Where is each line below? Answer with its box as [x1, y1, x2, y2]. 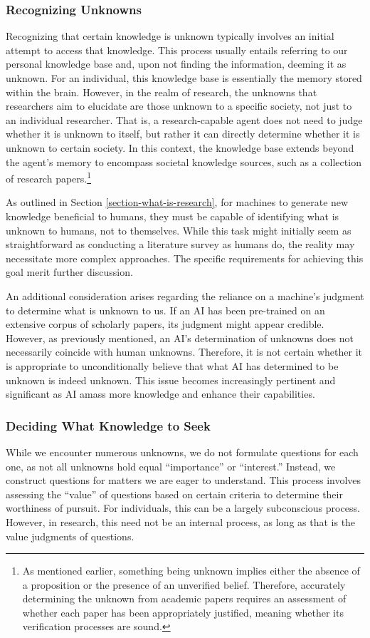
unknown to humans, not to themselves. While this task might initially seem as [6, 222, 351, 237]
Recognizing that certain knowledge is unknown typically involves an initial [6, 29, 334, 43]
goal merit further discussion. [6, 264, 133, 279]
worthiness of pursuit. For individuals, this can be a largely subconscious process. [6, 500, 360, 515]
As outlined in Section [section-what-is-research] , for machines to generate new [6, 195, 349, 210]
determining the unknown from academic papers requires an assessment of [22, 591, 347, 606]
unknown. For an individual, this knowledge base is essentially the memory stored [6, 71, 362, 85]
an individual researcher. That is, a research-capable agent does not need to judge [6, 112, 363, 127]
